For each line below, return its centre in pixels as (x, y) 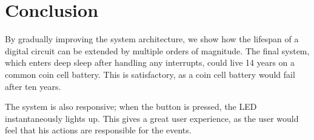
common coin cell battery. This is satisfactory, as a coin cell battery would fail (150, 74)
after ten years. (33, 86)
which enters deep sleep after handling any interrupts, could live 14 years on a (150, 62)
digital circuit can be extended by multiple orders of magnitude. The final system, (157, 50)
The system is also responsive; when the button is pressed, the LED (131, 107)
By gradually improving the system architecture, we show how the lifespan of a (152, 39)
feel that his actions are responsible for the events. (98, 130)
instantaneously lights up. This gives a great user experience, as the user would (152, 118)
